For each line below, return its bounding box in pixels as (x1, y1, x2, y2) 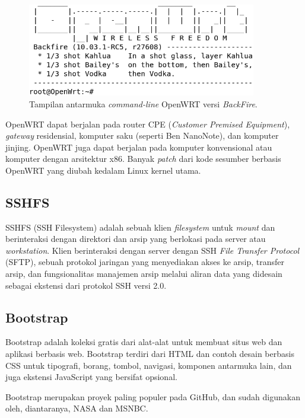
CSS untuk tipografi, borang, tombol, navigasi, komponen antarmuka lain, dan (5, 359, 292, 371)
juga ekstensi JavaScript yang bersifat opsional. (5, 371, 177, 383)
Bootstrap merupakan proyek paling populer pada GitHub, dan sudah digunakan (5, 390, 300, 403)
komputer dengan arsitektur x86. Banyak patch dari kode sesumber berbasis (5, 152, 281, 165)
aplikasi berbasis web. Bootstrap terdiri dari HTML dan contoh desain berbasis (5, 347, 294, 360)
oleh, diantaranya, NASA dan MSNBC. (5, 402, 148, 414)
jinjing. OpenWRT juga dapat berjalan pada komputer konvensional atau (5, 141, 272, 153)
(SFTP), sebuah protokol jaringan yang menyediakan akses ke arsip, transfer (5, 256, 285, 268)
